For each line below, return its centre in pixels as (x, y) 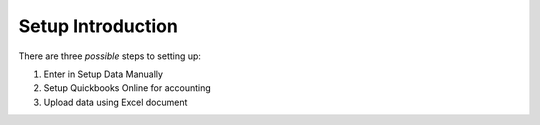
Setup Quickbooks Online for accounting (127, 88)
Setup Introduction (98, 26)
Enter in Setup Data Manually (103, 74)
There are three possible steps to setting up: (110, 56)
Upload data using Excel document (115, 102)
